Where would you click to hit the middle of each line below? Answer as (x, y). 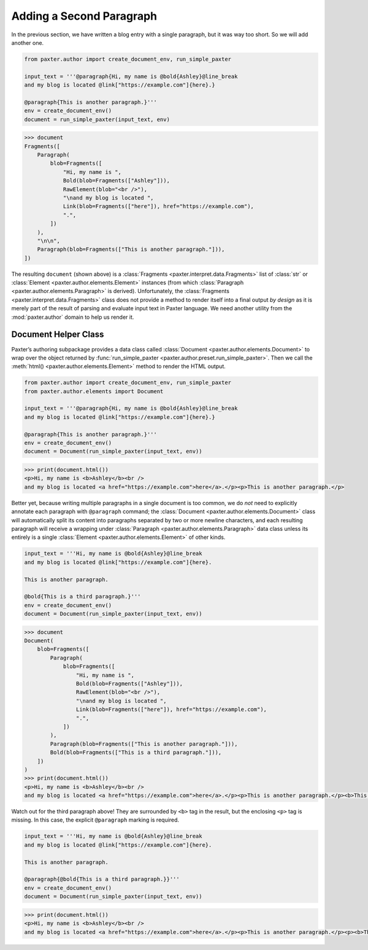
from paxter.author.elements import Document (94, 391)
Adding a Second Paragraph (84, 16)
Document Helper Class (58, 335)
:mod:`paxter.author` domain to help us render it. (73, 317)
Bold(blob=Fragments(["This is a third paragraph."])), (136, 752)
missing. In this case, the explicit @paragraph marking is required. (95, 820)
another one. (28, 42)
